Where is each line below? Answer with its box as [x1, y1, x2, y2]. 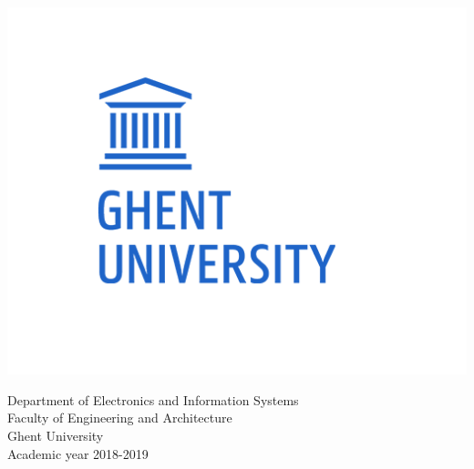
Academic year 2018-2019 [7, 444, 149, 463]
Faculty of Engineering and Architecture [7, 408, 232, 427]
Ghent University [7, 425, 104, 444]
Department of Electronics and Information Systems [7, 390, 299, 409]
